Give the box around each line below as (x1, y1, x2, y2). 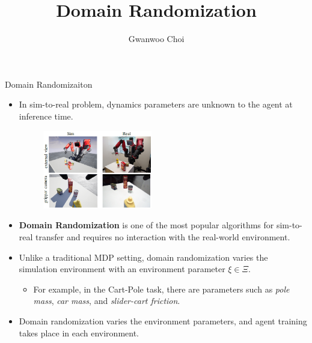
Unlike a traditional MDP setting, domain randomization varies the (19, 250, 268, 263)
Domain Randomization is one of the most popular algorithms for (19, 219, 274, 231)
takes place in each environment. (19, 326, 139, 339)
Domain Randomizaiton (5, 77, 93, 90)
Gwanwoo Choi (128, 32, 185, 45)
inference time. (19, 109, 73, 122)
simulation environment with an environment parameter (19, 263, 225, 275)
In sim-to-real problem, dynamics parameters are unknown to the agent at (19, 98, 293, 111)
